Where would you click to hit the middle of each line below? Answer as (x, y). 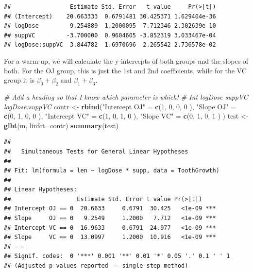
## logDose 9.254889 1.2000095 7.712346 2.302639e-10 (110, 26)
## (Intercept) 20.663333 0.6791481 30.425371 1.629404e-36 (110, 16)
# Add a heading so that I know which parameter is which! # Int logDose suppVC (126, 96)
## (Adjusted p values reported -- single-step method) (96, 266)
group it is (19, 80)
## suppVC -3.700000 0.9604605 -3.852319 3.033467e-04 (110, 35)
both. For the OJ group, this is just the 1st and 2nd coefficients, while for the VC (125, 70)
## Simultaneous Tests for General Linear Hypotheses (96, 151)
